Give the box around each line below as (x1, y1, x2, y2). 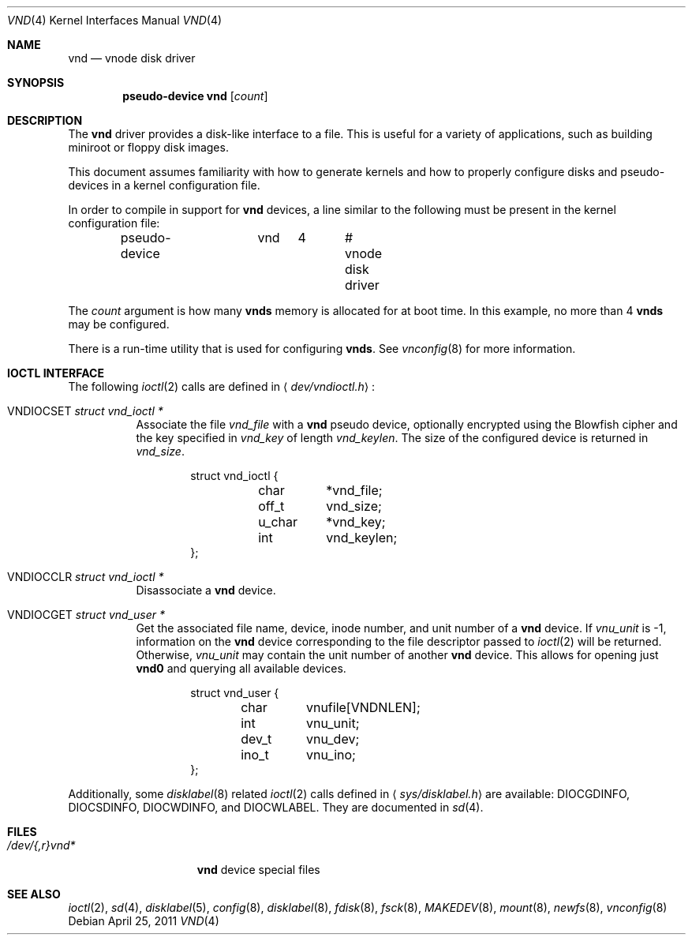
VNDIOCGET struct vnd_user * (7, 608, 165, 621)
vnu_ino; (305, 747, 356, 763)
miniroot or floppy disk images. (68, 141, 229, 154)
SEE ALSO (7, 887, 61, 901)
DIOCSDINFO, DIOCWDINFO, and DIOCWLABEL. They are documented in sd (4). (68, 800, 484, 814)
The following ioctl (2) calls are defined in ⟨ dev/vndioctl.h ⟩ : (68, 380, 376, 393)
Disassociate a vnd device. (136, 583, 276, 597)
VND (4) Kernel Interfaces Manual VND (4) (7, 13, 223, 27)
